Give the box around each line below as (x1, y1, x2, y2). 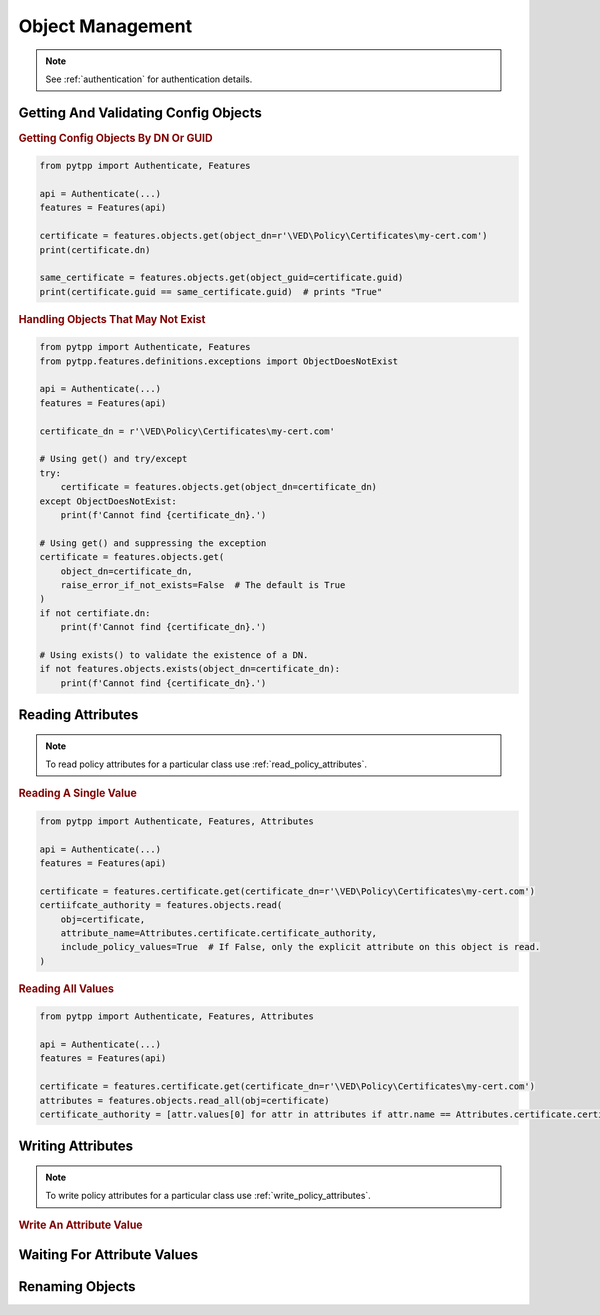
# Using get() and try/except (39, 453, 188, 465)
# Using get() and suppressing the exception (39, 537, 267, 549)
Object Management (18, 15, 193, 37)
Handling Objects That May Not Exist (18, 312, 206, 326)
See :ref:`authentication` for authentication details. (45, 73, 253, 85)
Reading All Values (18, 981, 115, 995)
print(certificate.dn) (39, 244, 151, 255)
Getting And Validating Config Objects (18, 104, 262, 121)
